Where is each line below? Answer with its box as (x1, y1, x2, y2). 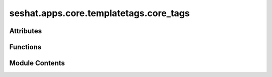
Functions (9, 43, 42, 51)
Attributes (9, 27, 42, 35)
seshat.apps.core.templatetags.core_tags (9, 8, 190, 19)
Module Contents (9, 59, 65, 67)
